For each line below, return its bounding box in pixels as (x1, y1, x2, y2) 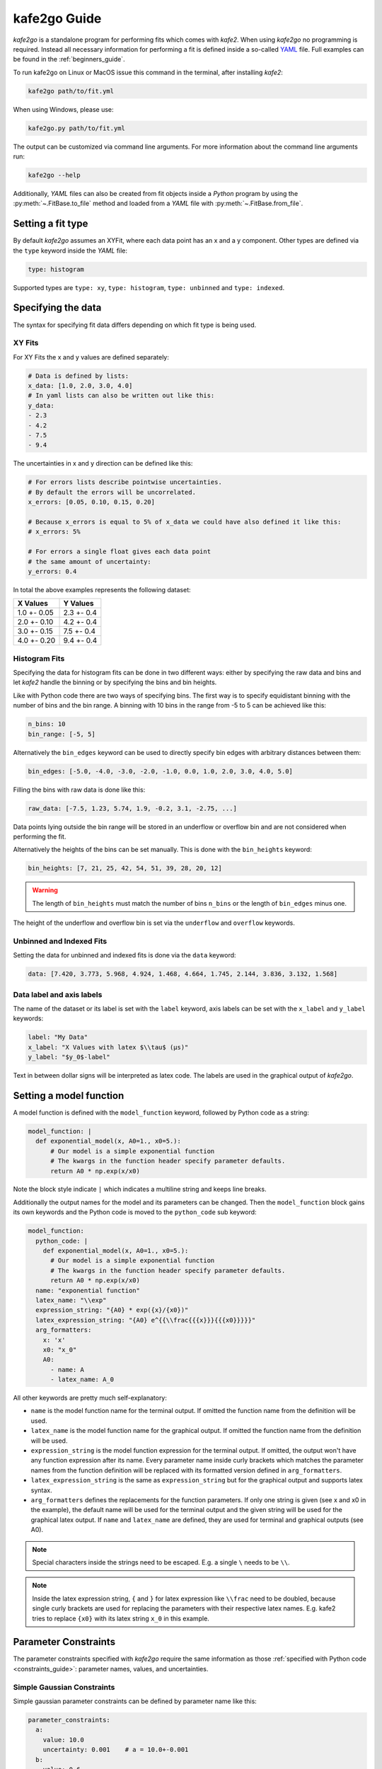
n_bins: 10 (28, 720, 66, 728)
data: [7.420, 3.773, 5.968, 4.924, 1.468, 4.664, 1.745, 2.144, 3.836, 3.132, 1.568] (28, 970, 338, 978)
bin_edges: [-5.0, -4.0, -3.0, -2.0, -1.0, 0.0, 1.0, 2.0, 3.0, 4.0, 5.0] (28, 767, 294, 775)
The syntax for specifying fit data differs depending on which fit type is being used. (13, 321, 257, 329)
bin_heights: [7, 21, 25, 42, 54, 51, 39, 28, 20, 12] (28, 864, 222, 872)
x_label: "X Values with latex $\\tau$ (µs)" (28, 1043, 189, 1051)
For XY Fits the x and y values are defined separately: (13, 352, 170, 361)
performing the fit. (13, 832, 66, 841)
